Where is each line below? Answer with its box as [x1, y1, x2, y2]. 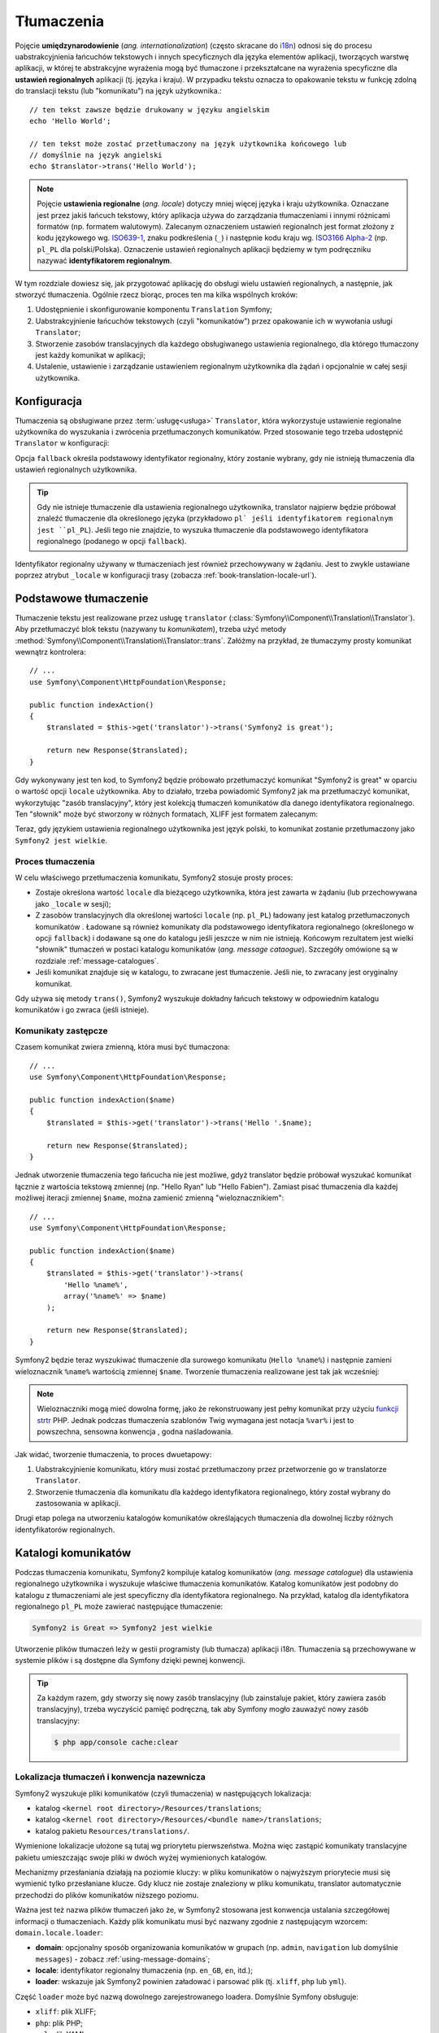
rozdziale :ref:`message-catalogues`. [35, 956, 159, 965]
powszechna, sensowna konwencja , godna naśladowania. [37, 1427, 233, 1437]
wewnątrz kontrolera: [15, 646, 86, 656]
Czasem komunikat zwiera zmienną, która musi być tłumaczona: [15, 1042, 231, 1052]
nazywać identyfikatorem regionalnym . [37, 256, 172, 266]
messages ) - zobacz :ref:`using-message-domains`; [35, 1954, 211, 1964]
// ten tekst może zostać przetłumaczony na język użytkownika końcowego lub [29, 139, 347, 148]
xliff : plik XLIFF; [35, 2007, 97, 2017]
